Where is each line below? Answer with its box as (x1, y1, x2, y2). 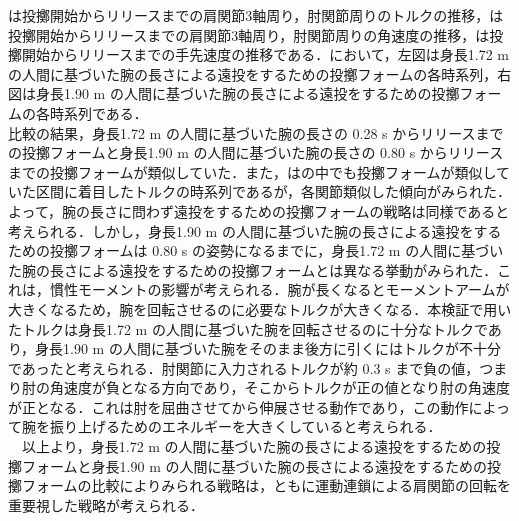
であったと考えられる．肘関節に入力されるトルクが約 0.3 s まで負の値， (8, 357, 480, 378)
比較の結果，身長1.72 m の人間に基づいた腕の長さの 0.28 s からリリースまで (8, 122, 504, 143)
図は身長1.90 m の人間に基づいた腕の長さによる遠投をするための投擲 (8, 83, 460, 104)
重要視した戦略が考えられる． (8, 494, 204, 515)
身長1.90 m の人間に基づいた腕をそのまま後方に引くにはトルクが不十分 (35, 338, 501, 359)
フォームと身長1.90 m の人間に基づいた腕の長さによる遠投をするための (21, 455, 488, 476)
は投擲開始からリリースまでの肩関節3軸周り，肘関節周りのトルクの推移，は (8, 5, 504, 25)
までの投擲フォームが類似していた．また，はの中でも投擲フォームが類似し (8, 161, 497, 182)
